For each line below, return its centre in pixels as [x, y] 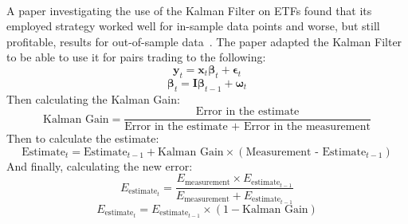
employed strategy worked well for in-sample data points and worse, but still [193, 26]
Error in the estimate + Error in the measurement [247, 127]
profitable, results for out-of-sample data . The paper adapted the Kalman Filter [204, 41]
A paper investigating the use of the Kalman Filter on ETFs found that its [189, 10]
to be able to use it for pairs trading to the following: [136, 57]
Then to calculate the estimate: [83, 138]
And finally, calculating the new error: [100, 165]
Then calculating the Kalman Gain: [93, 98]
